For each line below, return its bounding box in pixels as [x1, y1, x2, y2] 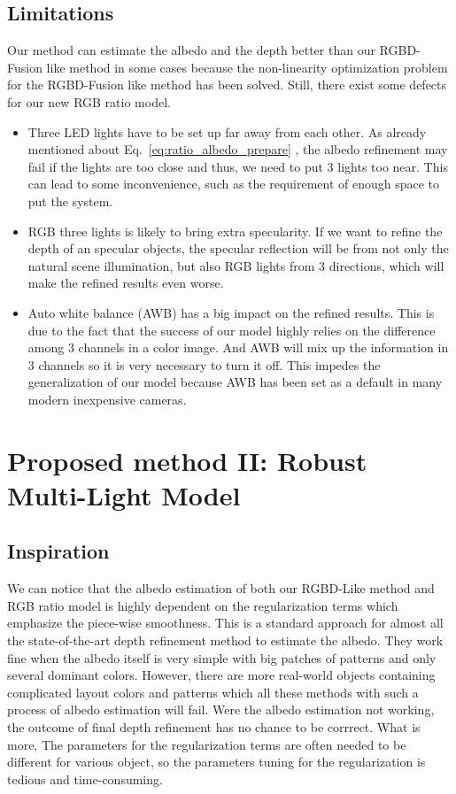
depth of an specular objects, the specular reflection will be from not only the [27, 239, 449, 258]
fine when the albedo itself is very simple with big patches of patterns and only [7, 648, 437, 667]
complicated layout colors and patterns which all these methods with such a [7, 682, 419, 701]
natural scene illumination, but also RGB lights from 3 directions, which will [27, 256, 444, 274]
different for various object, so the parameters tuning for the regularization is [7, 752, 426, 771]
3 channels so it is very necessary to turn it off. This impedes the [27, 355, 381, 374]
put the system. [27, 191, 113, 210]
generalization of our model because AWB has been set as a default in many [27, 373, 443, 391]
